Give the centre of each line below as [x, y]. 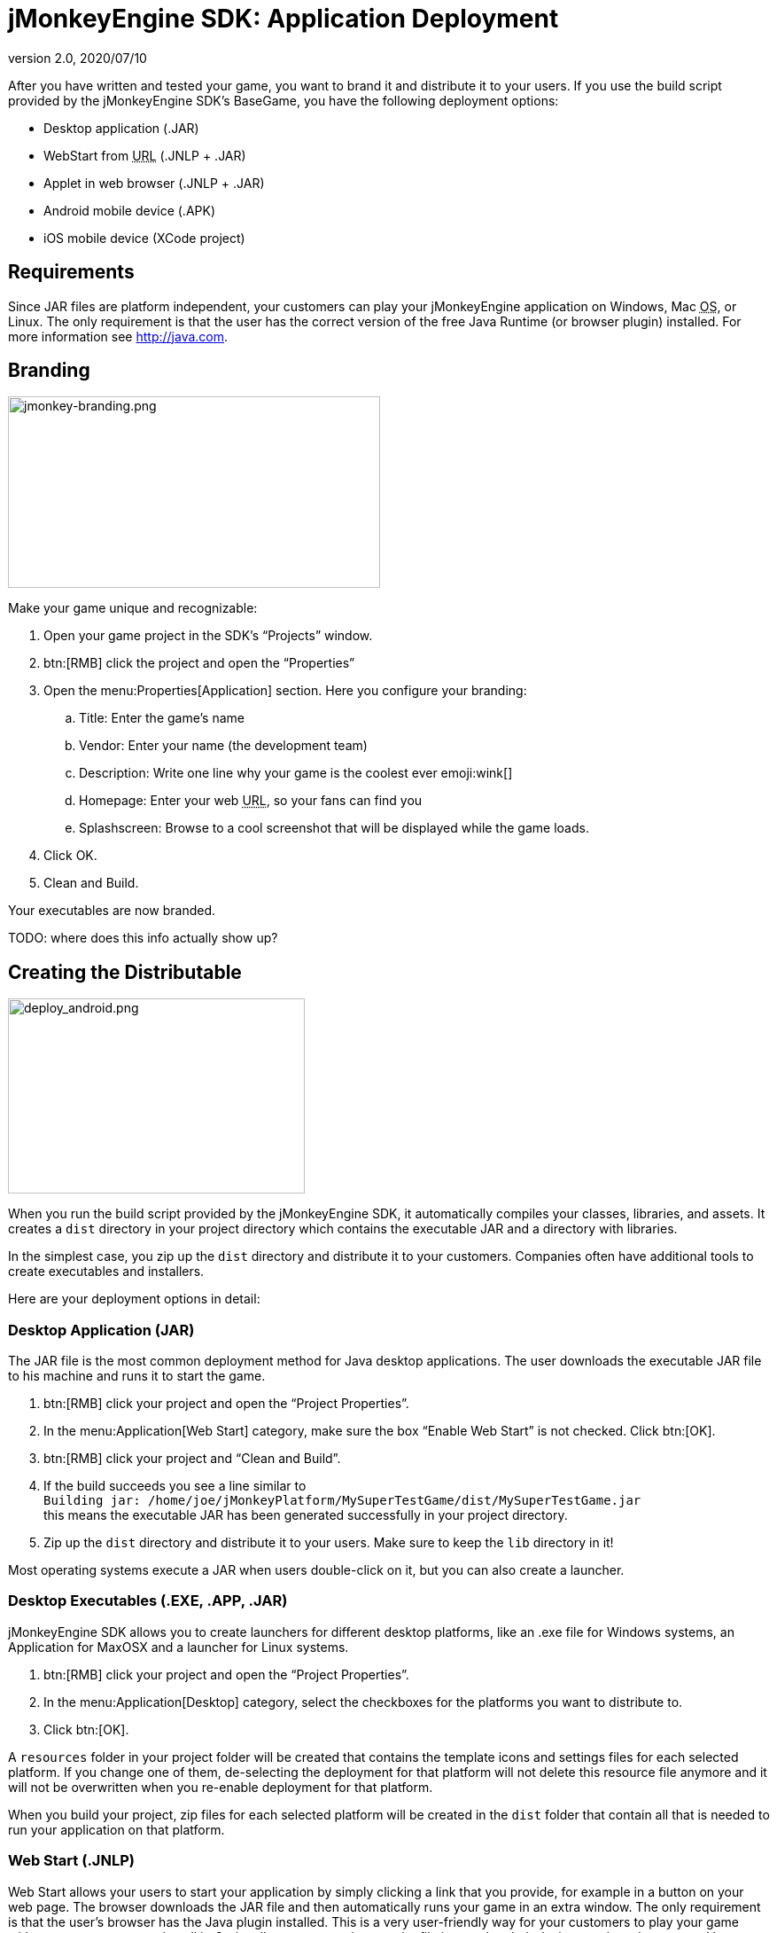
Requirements [71, 272]
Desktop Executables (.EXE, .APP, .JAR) [148, 1601]
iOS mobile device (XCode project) [144, 238]
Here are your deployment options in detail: [134, 1299]
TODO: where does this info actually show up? [143, 938]
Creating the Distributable [125, 972]
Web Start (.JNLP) [71, 1861]
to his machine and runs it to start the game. [137, 1376]
